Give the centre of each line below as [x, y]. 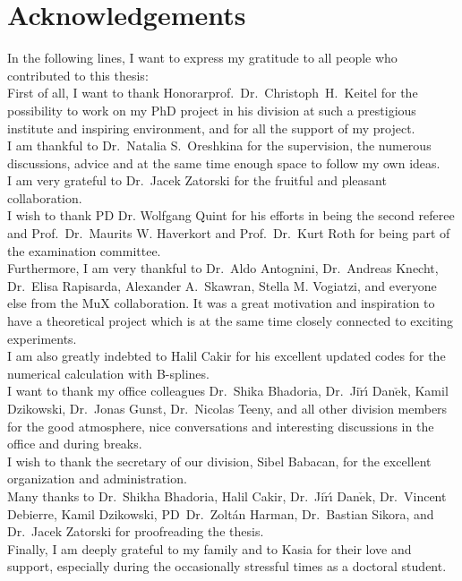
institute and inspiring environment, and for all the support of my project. [211, 128]
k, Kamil [424, 391]
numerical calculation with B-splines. [108, 373]
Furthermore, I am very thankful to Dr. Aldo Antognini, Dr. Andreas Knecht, [223, 268]
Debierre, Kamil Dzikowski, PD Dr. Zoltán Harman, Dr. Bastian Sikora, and [221, 513]
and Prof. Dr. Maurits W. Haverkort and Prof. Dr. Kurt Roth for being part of [229, 233]
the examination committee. [84, 250]
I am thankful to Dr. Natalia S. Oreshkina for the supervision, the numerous [219, 145]
